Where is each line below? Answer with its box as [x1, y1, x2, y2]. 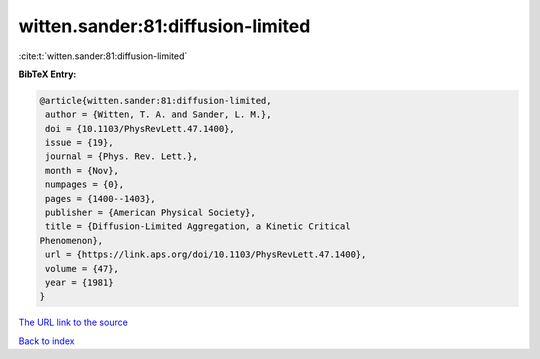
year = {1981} [45, 277, 114, 288]
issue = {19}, [45, 137, 114, 149]
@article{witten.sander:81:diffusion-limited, [39, 95, 272, 106]
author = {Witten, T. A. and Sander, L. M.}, [45, 109, 272, 120]
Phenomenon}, [39, 235, 104, 246]
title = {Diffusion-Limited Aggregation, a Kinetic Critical [45, 221, 351, 232]
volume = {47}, [45, 263, 120, 274]
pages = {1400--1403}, [45, 193, 157, 204]
